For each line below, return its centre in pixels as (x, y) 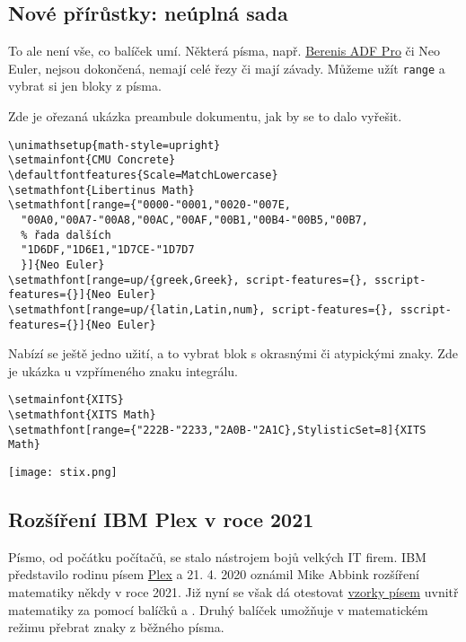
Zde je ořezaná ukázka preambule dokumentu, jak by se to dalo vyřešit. (205, 116)
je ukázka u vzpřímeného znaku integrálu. (123, 370)
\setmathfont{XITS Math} (82, 415)
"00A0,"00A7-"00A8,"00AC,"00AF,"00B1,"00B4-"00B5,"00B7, (194, 220)
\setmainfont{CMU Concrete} (92, 160)
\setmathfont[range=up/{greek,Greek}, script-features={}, (188, 280)
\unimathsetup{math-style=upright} (114, 145)
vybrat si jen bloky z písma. (85, 86)
